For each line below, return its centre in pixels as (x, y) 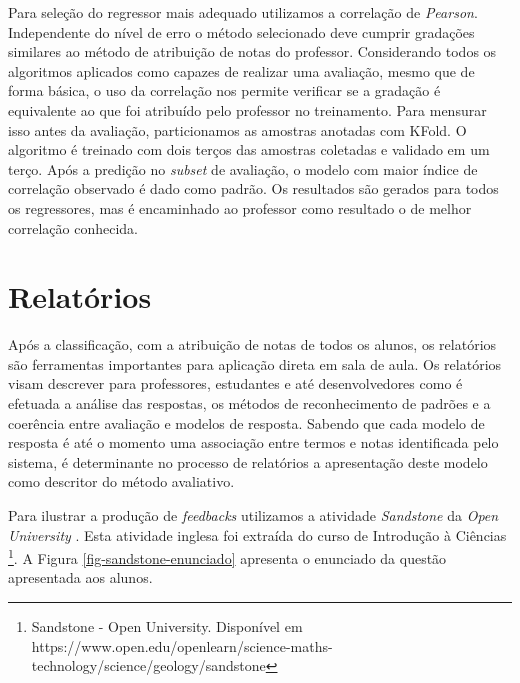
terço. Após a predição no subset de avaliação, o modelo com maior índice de (243, 168)
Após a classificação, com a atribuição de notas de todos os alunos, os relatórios (252, 344)
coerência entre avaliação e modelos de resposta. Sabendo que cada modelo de (246, 422)
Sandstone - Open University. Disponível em (167, 626)
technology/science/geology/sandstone (148, 665)
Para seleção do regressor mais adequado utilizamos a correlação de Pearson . (243, 12)
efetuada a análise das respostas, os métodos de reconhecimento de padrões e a (249, 403)
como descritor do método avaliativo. (121, 481)
